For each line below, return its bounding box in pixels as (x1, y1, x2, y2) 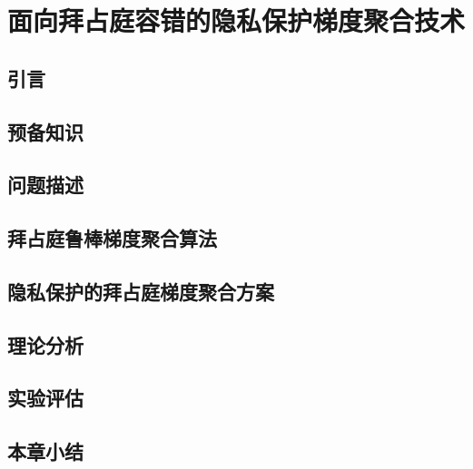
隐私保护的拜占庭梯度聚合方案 (7, 277, 274, 305)
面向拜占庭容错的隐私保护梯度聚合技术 (7, 2, 466, 39)
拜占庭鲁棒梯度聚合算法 (7, 224, 217, 252)
